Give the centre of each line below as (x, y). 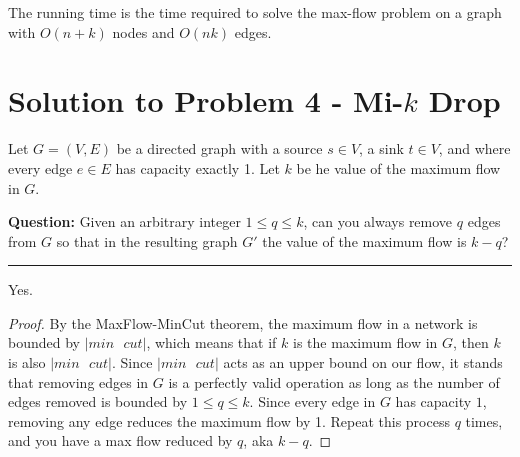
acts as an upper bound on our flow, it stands (363, 362)
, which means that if (211, 342)
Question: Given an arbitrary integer (124, 221)
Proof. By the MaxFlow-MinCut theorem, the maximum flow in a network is (243, 322)
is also (27, 362)
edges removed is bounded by (98, 401)
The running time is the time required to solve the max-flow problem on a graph (255, 12)
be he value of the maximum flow (398, 167)
